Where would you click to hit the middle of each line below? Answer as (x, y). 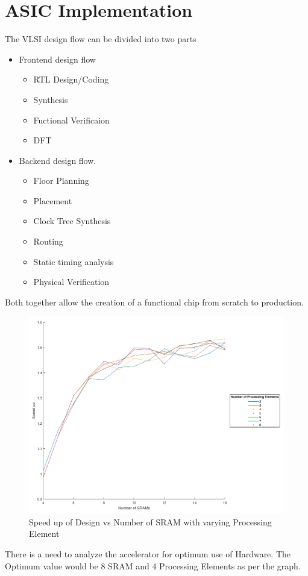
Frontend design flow (57, 59)
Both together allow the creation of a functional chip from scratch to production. (154, 302)
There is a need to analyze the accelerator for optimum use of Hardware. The (148, 553)
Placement (53, 200)
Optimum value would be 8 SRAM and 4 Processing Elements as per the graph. (153, 565)
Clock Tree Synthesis (72, 221)
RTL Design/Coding (71, 79)
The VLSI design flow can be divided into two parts (101, 39)
